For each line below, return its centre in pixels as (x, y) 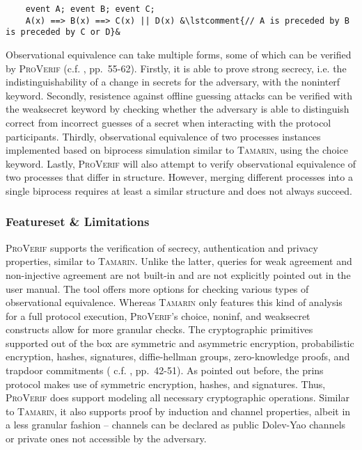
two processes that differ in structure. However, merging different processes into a (179, 177)
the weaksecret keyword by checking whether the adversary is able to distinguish (178, 109)
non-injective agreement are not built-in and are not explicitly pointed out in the (178, 274)
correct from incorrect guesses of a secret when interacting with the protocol (168, 122)
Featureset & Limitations (78, 222)
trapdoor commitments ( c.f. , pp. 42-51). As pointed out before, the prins (165, 370)
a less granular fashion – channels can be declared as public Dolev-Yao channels (176, 425)
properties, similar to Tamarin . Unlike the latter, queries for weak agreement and (179, 261)
